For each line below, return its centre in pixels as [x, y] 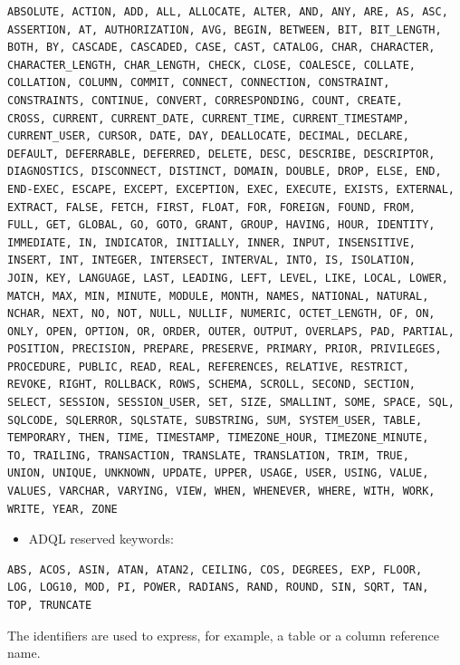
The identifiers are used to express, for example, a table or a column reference [223, 635]
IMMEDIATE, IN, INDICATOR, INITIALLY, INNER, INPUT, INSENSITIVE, [212, 242]
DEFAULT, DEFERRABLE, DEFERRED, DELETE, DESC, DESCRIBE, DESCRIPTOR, [221, 154]
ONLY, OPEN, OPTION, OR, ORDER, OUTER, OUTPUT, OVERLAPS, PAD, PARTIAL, [231, 331]
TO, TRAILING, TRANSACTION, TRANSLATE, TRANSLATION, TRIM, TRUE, [208, 455]
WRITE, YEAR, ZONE [62, 509]
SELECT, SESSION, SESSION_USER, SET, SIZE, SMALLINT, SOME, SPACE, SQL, [231, 403]
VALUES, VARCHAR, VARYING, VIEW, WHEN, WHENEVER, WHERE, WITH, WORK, [221, 492]
